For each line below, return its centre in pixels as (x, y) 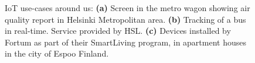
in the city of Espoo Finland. (57, 53)
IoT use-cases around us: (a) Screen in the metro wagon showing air (127, 8)
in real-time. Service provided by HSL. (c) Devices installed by (118, 31)
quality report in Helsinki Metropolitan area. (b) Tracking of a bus (125, 19)
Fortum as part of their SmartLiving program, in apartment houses (125, 42)
